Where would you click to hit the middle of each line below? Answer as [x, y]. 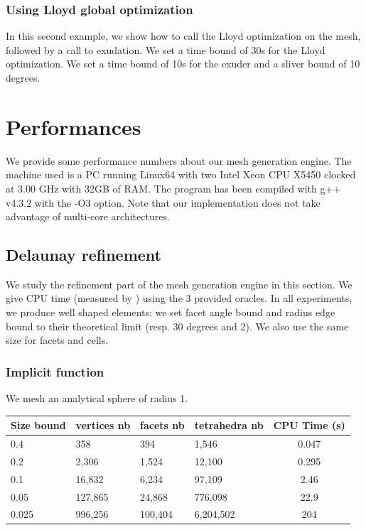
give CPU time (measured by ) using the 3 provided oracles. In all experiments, [179, 298]
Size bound [38, 425]
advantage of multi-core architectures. [88, 216]
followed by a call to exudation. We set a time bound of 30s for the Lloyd [166, 49]
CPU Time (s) [309, 425]
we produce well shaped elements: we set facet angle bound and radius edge [171, 312]
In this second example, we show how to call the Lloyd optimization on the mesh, [183, 36]
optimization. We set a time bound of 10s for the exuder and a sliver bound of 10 [183, 64]
